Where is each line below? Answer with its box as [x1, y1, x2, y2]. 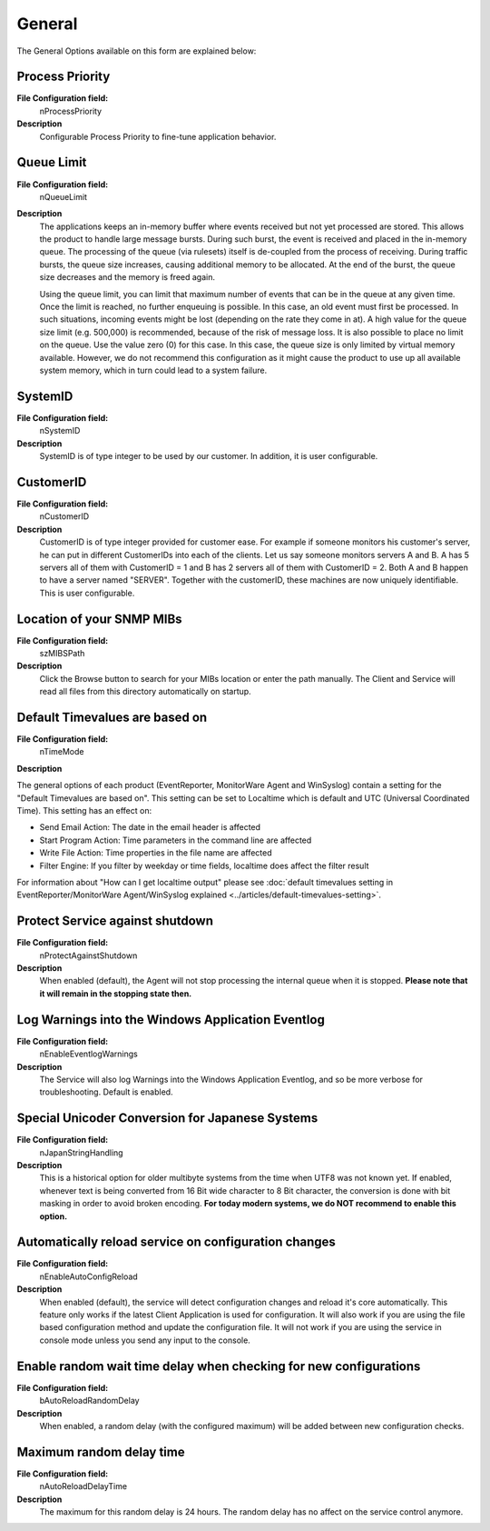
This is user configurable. [39, 587, 135, 598]
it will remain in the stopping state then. [39, 987, 192, 999]
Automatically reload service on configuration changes [16, 1235, 336, 1250]
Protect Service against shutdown [16, 914, 213, 929]
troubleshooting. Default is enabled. [39, 1086, 173, 1097]
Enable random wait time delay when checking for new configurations [16, 1358, 421, 1374]
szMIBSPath [39, 648, 85, 659]
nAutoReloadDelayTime [39, 1481, 127, 1492]
